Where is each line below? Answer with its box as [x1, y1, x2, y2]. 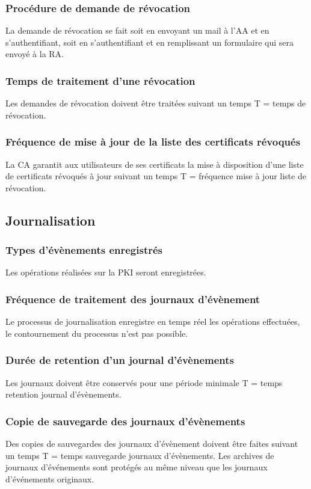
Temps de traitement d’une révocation [5, 73, 196, 88]
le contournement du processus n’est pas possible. [5, 327, 188, 339]
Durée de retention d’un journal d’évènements [5, 352, 235, 368]
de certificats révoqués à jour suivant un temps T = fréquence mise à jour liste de [5, 170, 306, 182]
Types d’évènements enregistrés [5, 242, 163, 257]
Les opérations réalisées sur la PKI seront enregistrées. [5, 266, 206, 278]
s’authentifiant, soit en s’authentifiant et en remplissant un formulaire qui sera [5, 35, 294, 48]
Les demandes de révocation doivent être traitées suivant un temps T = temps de [5, 97, 306, 109]
